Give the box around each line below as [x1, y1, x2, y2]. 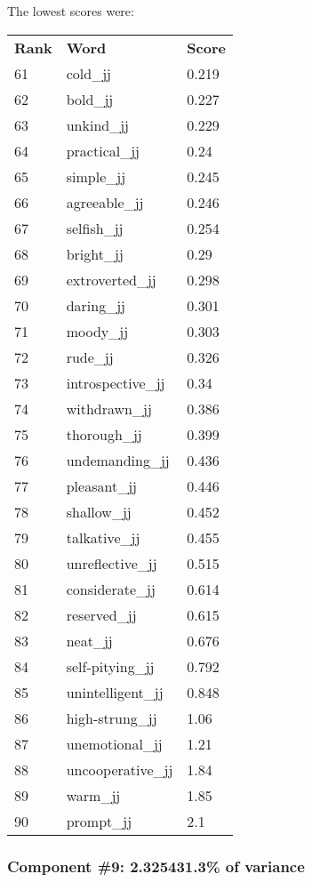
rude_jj [66, 346, 114, 367]
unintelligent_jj [66, 681, 164, 702]
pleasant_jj [66, 475, 137, 496]
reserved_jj [66, 604, 137, 625]
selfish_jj [66, 217, 124, 238]
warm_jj [66, 784, 121, 806]
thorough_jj [66, 423, 142, 445]
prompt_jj [66, 810, 132, 831]
